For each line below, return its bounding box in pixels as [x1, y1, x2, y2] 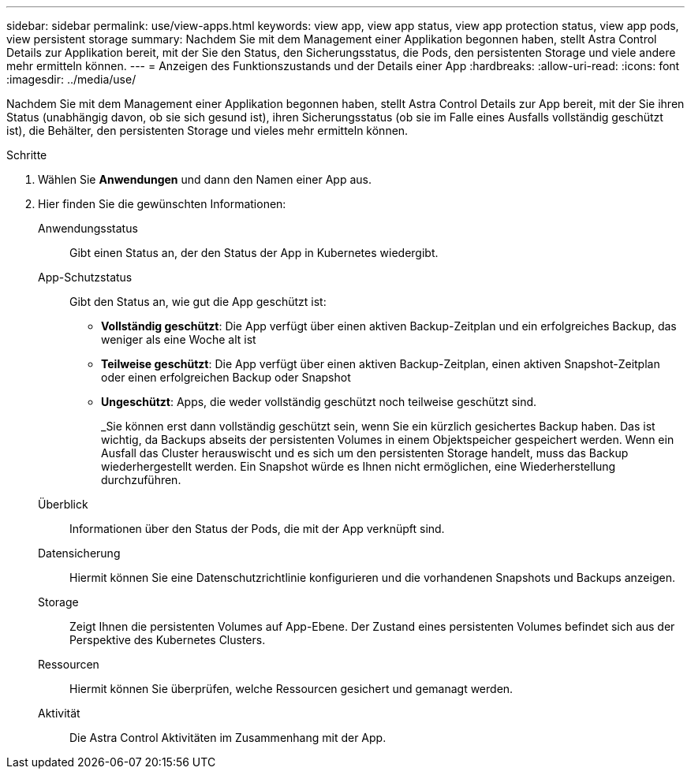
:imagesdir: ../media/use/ [6, 73, 136, 86]
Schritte [6, 148, 47, 162]
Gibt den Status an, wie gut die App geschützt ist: [69, 295, 327, 308]
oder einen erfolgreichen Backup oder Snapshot [101, 371, 351, 384]
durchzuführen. [101, 473, 181, 486]
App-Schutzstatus [38, 270, 133, 284]
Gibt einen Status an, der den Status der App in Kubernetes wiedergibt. [69, 246, 439, 259]
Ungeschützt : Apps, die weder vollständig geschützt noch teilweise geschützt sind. [101, 395, 537, 408]
